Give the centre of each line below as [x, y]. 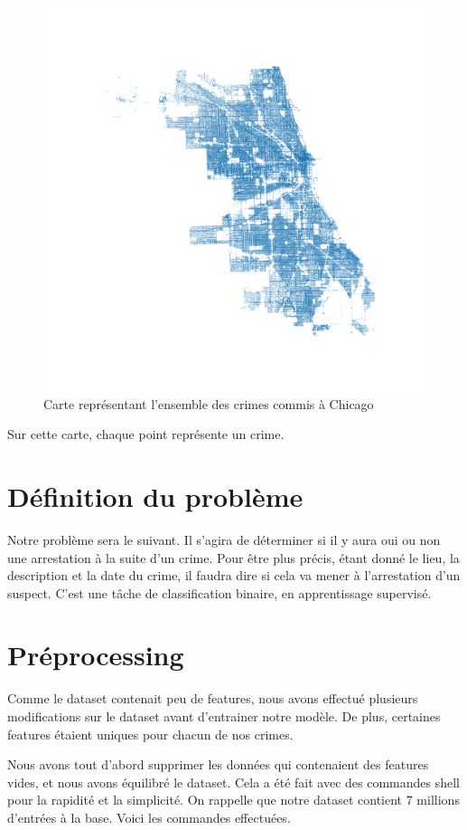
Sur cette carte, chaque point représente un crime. [146, 434]
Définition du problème [155, 496]
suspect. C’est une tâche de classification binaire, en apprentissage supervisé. [219, 592]
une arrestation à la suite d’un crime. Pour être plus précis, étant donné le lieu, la [233, 557]
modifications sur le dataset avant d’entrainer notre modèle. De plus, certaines [224, 716]
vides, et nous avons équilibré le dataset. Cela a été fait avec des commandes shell [233, 782]
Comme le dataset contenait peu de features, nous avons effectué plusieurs [213, 698]
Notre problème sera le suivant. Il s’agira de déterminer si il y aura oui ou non [224, 539]
